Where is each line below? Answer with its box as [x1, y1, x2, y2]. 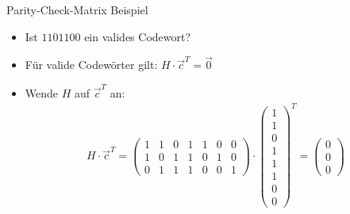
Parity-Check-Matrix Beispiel [6, 2, 148, 17]
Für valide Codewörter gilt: [25, 56, 158, 73]
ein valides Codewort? [84, 28, 191, 44]
